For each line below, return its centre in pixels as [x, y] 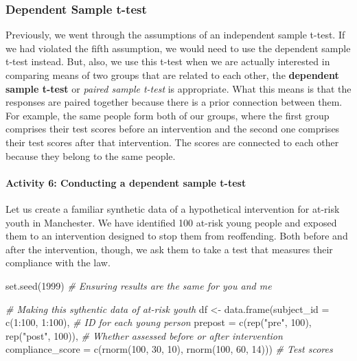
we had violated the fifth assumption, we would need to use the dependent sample [178, 48]
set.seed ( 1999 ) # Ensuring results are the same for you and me [139, 285]
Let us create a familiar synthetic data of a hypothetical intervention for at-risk [173, 208]
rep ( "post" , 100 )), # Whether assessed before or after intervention [144, 335]
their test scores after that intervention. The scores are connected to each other [172, 142]
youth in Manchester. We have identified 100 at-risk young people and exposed [171, 222]
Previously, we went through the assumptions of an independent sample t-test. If [175, 35]
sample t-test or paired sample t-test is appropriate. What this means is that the [178, 88]
